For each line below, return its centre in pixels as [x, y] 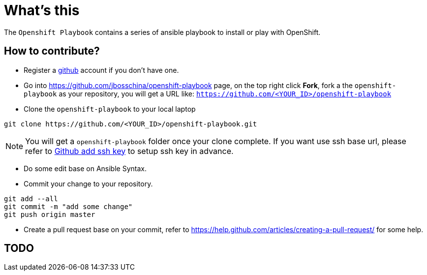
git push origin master [50, 214]
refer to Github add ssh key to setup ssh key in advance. [129, 151]
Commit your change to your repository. [88, 183]
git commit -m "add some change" [68, 206]
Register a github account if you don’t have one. [101, 70]
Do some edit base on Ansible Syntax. [85, 168]
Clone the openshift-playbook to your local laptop [110, 109]
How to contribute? [52, 51]
